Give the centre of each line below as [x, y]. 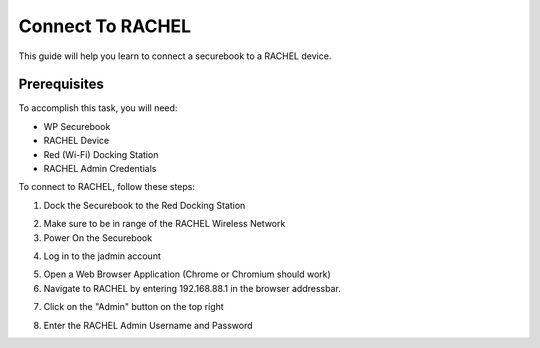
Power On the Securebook [98, 237]
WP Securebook [77, 126]
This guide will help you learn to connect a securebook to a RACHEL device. [175, 56]
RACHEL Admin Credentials [100, 169]
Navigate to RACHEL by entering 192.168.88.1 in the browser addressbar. [192, 288]
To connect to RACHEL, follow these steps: [106, 187]
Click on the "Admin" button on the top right [133, 307]
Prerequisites [61, 84]
